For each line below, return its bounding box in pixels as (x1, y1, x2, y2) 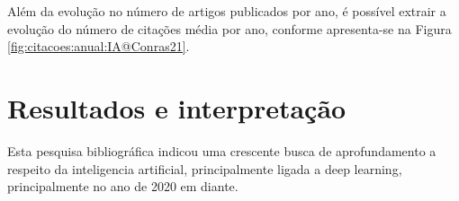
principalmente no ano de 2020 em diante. (7, 177, 238, 196)
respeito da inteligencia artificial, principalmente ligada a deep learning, (7, 159, 402, 178)
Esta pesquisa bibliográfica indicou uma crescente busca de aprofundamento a (7, 141, 436, 160)
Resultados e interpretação (7, 89, 346, 126)
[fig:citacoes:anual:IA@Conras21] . (7, 37, 190, 56)
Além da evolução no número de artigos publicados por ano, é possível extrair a (7, 2, 446, 20)
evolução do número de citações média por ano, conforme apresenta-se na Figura (7, 19, 452, 38)
